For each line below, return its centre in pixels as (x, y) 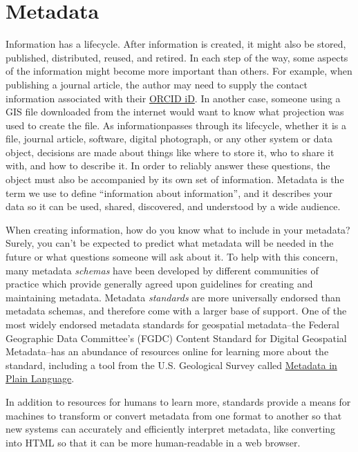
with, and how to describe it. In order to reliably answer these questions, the (168, 166)
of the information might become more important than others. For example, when (179, 71)
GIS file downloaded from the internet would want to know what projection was (175, 112)
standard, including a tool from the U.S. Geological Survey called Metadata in (171, 365)
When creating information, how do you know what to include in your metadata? (178, 229)
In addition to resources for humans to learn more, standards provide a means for (178, 401)
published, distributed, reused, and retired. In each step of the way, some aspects (177, 57)
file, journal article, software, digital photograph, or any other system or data (169, 139)
